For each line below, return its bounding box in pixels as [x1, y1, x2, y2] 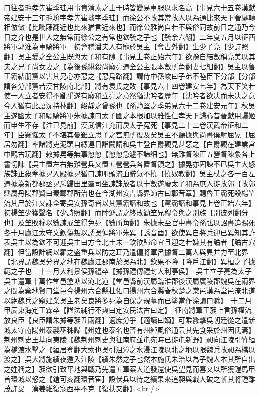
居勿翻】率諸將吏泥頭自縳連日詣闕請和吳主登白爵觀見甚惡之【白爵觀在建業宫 [4, 139, 255, 149]
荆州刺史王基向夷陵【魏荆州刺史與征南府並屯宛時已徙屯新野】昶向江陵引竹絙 [4, 334, 255, 345]
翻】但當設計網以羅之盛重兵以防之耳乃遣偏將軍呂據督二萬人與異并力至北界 [4, 246, 248, 257]
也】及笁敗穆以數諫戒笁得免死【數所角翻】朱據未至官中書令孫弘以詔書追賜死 [4, 217, 255, 228]
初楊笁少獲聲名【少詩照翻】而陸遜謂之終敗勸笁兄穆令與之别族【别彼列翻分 [4, 207, 248, 218]
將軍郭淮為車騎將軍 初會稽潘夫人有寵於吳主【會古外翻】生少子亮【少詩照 [4, 41, 248, 52]
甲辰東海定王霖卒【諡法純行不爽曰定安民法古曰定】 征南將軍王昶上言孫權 [4, 305, 245, 315]
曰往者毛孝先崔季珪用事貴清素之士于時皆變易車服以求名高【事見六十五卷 [4, 2, 241, 12]
